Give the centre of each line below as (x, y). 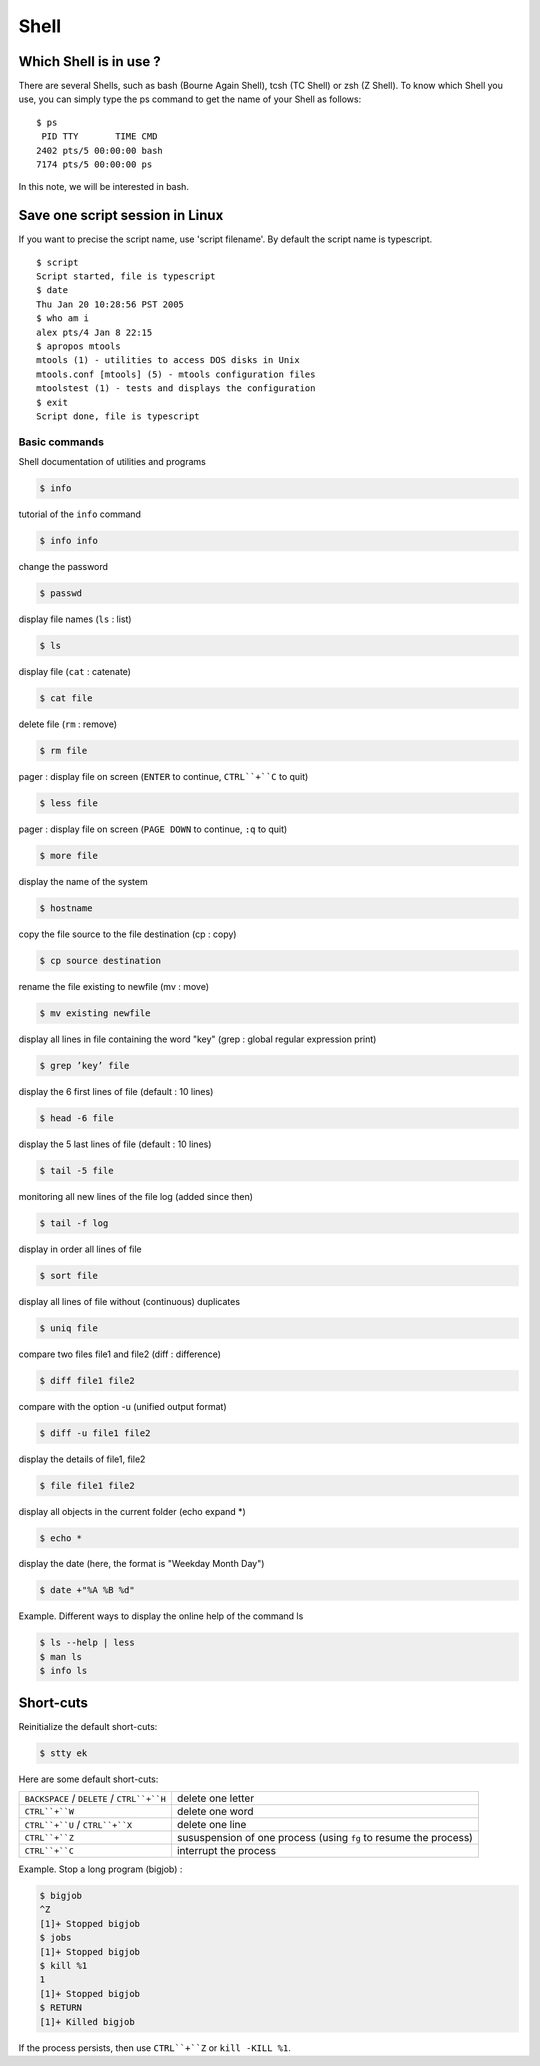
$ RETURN (61, 2008)
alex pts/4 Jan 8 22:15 (94, 332)
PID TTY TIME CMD (99, 136)
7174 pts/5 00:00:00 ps (94, 164)
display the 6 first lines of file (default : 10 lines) (116, 1091)
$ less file (69, 803)
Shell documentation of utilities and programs (112, 462)
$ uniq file (69, 1328)
